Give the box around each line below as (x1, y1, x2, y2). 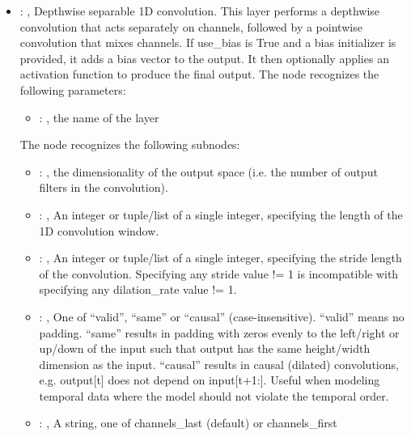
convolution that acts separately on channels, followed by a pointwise (19, 18, 362, 35)
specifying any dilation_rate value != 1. (39, 281, 237, 298)
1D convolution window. (39, 222, 159, 239)
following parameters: (19, 81, 126, 98)
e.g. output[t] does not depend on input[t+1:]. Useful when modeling (39, 371, 380, 388)
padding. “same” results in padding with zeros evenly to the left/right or (39, 324, 400, 341)
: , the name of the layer (39, 108, 159, 125)
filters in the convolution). (39, 179, 168, 196)
